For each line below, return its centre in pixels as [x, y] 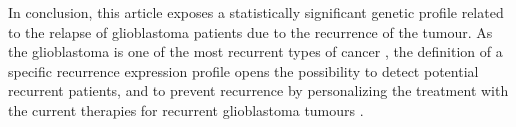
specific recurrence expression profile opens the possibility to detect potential [243, 70]
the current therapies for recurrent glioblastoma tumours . [186, 109]
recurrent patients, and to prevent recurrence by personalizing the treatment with [258, 90]
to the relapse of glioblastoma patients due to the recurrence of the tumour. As [250, 31]
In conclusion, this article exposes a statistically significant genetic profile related [256, 12]
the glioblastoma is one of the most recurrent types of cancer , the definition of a [255, 51]
